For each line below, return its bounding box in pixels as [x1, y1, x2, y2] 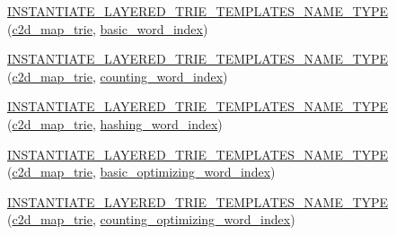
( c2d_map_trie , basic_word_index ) [7, 19, 208, 38]
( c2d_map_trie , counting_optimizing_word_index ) [7, 210, 295, 229]
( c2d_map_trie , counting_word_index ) [7, 66, 228, 85]
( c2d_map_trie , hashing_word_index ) [7, 114, 223, 133]
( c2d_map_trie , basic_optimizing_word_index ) [7, 162, 276, 181]
